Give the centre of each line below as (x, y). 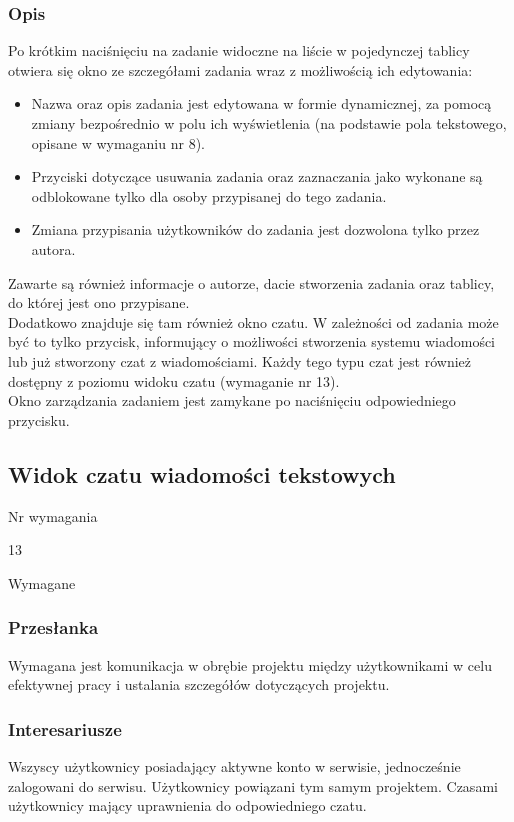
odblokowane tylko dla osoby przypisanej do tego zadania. (209, 195)
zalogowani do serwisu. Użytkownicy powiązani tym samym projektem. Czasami (253, 785)
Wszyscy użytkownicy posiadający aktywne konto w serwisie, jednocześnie (234, 765)
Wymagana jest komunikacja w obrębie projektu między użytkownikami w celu (250, 664)
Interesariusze (65, 728)
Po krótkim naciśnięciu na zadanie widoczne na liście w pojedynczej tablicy (239, 50)
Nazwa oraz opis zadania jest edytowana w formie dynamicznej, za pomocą (261, 103)
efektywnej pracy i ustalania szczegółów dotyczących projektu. (199, 684)
